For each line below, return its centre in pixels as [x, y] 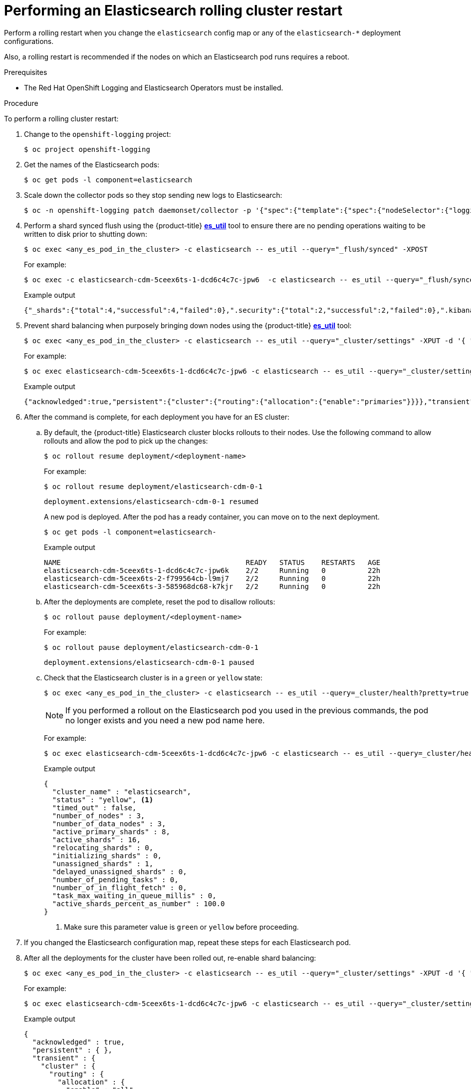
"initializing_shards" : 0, [107, 855]
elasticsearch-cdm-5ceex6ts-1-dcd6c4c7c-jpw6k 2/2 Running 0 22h [212, 570]
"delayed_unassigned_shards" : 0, [119, 871]
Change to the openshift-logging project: [98, 134]
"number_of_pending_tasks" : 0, [115, 879]
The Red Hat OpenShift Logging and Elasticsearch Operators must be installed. [154, 87]
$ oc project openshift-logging [87, 149]
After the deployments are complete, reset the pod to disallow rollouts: [160, 601]
